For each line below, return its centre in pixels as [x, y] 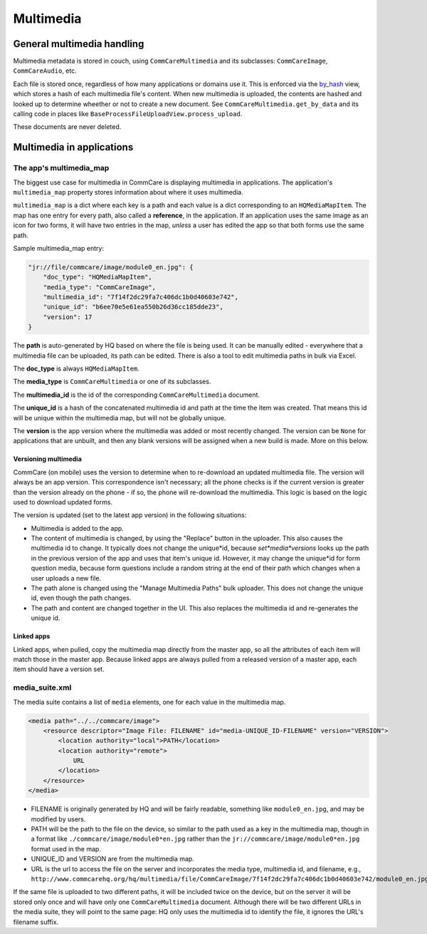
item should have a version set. [59, 669]
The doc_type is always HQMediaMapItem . [77, 368]
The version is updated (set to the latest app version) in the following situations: [130, 515]
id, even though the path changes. [81, 598]
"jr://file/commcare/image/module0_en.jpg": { [111, 267]
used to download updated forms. [63, 502]
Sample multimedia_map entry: [59, 248]
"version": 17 [68, 317]
